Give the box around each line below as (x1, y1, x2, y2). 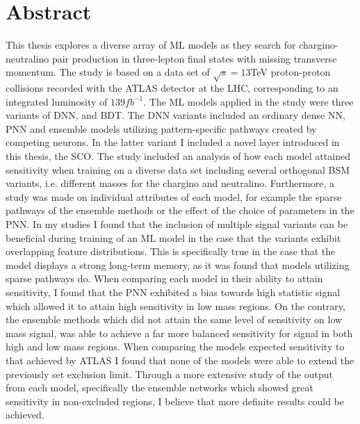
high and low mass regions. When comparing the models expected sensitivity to (6, 339, 345, 354)
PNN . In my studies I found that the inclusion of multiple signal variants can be (6, 217, 348, 231)
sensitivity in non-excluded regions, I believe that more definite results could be (6, 393, 345, 408)
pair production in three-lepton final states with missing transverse (51, 51, 337, 65)
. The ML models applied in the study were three (143, 94, 354, 108)
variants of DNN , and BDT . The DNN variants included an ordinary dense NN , (6, 108, 345, 122)
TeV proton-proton (250, 65, 331, 79)
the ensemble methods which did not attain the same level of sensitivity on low (6, 312, 343, 327)
